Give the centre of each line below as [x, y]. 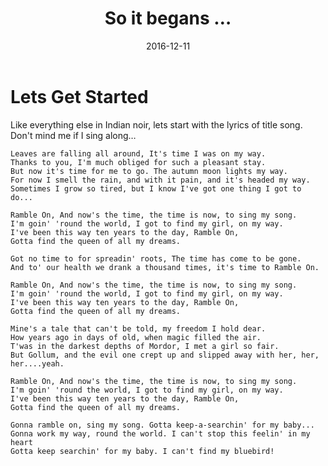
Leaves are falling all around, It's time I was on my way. [138, 153]
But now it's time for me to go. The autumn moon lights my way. [149, 171]
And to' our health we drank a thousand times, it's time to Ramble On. [165, 267]
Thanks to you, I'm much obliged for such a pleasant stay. [138, 162]
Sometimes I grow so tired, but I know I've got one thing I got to [156, 188]
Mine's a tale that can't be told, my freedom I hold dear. [138, 328]
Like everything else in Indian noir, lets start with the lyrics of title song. [156, 124]
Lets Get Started [79, 96]
